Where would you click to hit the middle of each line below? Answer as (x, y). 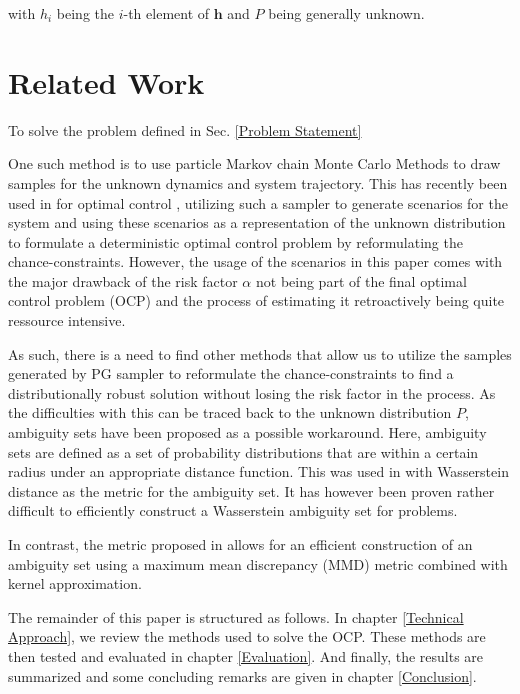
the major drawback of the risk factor (123, 280)
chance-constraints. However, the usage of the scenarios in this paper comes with (255, 261)
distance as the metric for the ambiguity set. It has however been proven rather (251, 490)
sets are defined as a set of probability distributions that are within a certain (243, 451)
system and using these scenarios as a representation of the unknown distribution (257, 222)
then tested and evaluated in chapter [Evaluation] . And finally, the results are (246, 655)
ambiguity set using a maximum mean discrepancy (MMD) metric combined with (258, 563)
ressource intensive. (67, 320)
